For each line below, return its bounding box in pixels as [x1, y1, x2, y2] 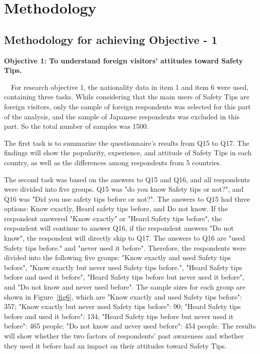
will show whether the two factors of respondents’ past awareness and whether [4, 331, 244, 341]
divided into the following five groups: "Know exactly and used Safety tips [4, 252, 231, 263]
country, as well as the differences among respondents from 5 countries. [4, 157, 222, 167]
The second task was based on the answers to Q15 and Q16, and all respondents [4, 174, 250, 184]
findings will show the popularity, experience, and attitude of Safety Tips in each [4, 147, 252, 158]
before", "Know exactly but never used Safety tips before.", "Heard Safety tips [4, 262, 242, 272]
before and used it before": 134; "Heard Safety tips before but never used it [4, 311, 233, 321]
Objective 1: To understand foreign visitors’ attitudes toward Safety [4, 55, 243, 65]
